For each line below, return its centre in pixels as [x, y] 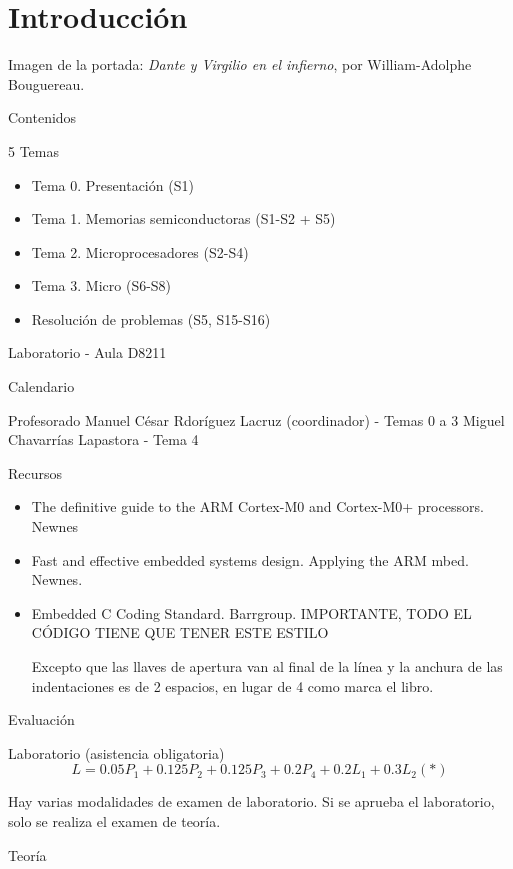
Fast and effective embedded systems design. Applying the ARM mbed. [250, 559]
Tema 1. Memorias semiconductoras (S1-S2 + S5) [183, 218]
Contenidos [42, 117]
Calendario [41, 386]
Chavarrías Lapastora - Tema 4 [103, 439]
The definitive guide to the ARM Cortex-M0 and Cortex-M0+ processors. [257, 506]
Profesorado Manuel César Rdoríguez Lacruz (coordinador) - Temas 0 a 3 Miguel [256, 419]
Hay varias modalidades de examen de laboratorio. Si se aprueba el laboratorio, [251, 801]
